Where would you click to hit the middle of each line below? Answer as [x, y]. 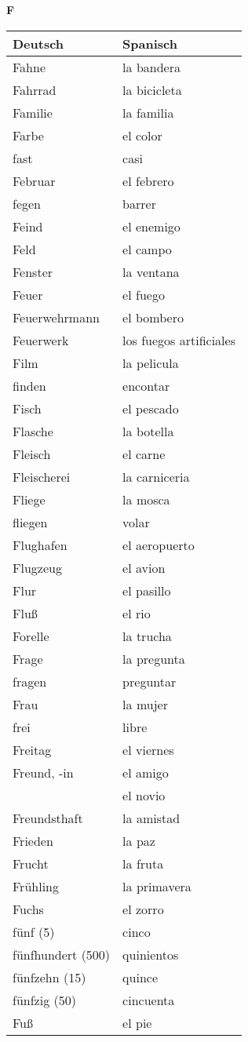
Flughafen [40, 545]
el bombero [153, 317]
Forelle [31, 636]
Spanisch [150, 43]
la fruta [143, 863]
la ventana [151, 271]
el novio [144, 795]
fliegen [30, 522]
